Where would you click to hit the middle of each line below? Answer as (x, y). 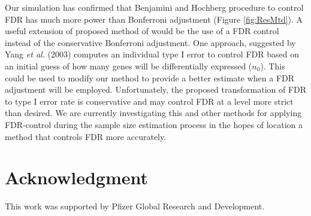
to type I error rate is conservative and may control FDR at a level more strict (149, 101)
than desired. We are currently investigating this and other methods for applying (153, 113)
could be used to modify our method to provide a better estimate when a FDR (150, 77)
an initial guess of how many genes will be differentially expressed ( (129, 66)
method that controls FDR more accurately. (86, 136)
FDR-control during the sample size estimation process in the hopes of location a (154, 124)
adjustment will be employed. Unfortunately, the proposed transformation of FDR (156, 89)
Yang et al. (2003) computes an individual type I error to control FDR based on (152, 54)
